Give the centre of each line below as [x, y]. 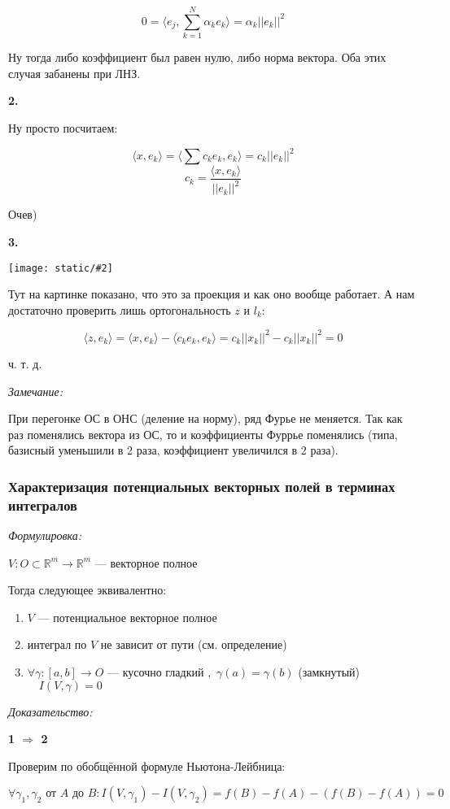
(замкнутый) [329, 672]
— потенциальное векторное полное [127, 617]
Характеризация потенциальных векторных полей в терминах [202, 486]
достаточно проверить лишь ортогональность [120, 309]
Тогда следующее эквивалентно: [87, 590]
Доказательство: [50, 711]
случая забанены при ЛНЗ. [74, 73]
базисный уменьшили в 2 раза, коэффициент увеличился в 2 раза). [173, 450]
